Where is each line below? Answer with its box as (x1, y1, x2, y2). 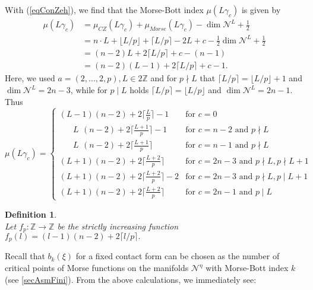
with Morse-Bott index (205, 262, 289, 274)
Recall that (5, 250, 45, 262)
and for (150, 72, 177, 84)
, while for (70, 84, 108, 96)
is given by (241, 4, 281, 15)
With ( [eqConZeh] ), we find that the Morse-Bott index (5, 4, 204, 15)
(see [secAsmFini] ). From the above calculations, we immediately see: (5, 273, 257, 285)
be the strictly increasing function (57, 219, 179, 232)
